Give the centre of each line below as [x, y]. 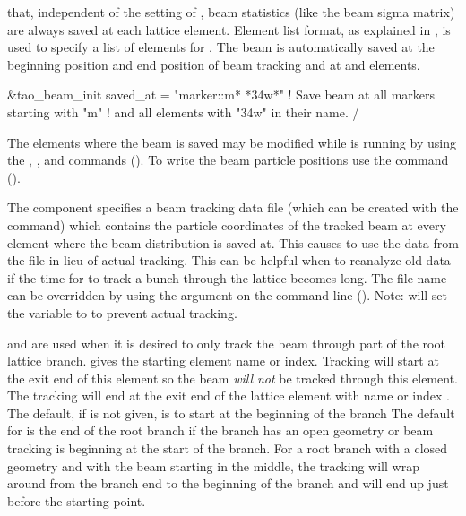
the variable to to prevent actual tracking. [122, 312]
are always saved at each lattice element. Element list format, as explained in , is [229, 29]
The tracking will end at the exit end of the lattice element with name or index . [229, 396]
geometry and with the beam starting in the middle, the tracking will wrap [213, 465]
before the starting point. [77, 500]
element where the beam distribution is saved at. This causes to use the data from [233, 242]
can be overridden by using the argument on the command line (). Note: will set [228, 295]
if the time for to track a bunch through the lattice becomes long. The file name [227, 277]
